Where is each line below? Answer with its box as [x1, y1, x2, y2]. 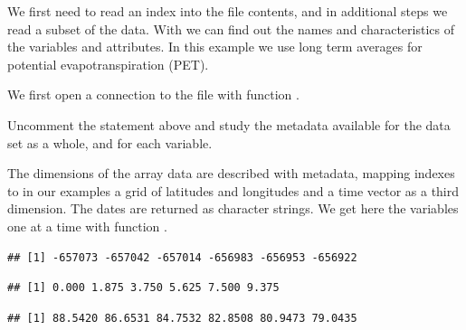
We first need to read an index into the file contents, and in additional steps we [7, 2, 448, 20]
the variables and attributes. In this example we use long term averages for [7, 37, 423, 56]
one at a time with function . [7, 216, 167, 235]
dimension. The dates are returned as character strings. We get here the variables [7, 199, 459, 218]
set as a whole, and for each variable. [7, 133, 213, 152]
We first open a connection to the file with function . [7, 85, 300, 104]
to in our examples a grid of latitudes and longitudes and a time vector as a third [7, 181, 460, 200]
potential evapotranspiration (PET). [7, 54, 209, 73]
